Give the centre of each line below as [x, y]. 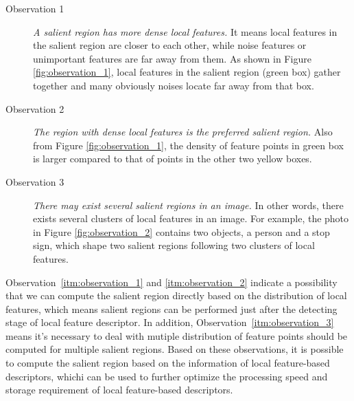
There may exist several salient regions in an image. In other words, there [188, 205]
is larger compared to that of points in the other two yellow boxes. [173, 159]
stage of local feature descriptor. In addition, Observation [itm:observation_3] [170, 322]
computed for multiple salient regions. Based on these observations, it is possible [175, 349]
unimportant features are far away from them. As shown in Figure [172, 58]
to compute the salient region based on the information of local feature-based [168, 363]
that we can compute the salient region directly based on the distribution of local [176, 295]
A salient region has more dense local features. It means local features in [185, 31]
